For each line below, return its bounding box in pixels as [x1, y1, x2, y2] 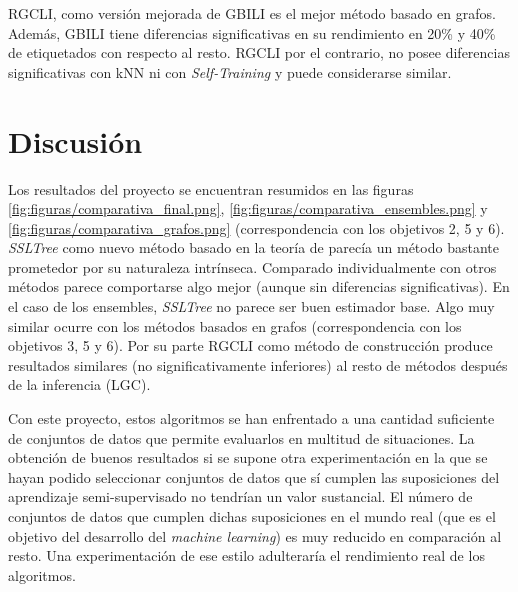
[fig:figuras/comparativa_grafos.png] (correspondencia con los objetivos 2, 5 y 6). [8, 217, 505, 238]
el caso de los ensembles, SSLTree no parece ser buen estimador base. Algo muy [8, 296, 495, 317]
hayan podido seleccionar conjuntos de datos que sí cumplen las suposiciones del [8, 466, 500, 487]
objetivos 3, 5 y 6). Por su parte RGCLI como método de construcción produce [8, 335, 493, 356]
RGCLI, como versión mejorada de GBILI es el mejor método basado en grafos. [8, 3, 496, 23]
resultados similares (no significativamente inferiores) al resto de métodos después [8, 354, 508, 375]
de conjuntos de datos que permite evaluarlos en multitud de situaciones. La [8, 427, 475, 448]
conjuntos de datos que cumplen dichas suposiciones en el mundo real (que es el [8, 506, 496, 526]
